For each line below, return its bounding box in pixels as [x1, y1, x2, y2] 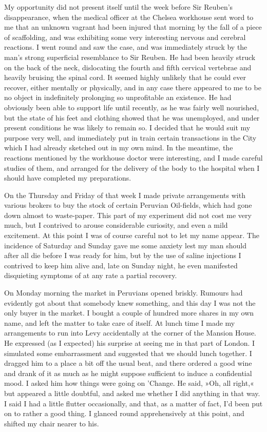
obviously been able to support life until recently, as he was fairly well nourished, [4, 102, 259, 112]
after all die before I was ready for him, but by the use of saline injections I [4, 250, 241, 261]
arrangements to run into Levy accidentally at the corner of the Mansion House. [4, 327, 257, 338]
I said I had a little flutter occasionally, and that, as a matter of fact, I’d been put [4, 398, 263, 408]
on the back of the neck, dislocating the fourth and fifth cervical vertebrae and [4, 62, 252, 72]
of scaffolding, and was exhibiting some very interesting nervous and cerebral [4, 31, 246, 42]
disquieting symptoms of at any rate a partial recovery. [4, 270, 177, 281]
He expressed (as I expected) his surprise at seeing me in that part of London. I [4, 338, 255, 348]
